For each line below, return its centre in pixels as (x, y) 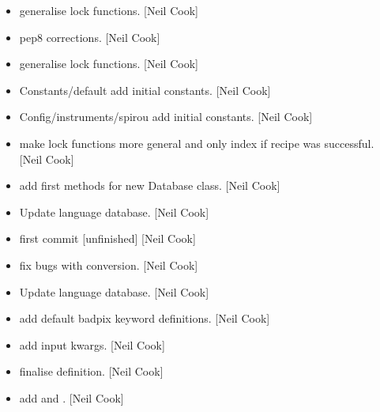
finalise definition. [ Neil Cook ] (91, 371)
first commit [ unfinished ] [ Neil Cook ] (107, 238)
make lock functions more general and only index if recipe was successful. (197, 143)
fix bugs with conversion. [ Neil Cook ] (109, 265)
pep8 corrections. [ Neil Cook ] (90, 37)
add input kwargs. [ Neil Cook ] (92, 344)
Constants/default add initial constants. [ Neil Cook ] (145, 90)
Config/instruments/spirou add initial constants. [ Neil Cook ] (166, 117)
